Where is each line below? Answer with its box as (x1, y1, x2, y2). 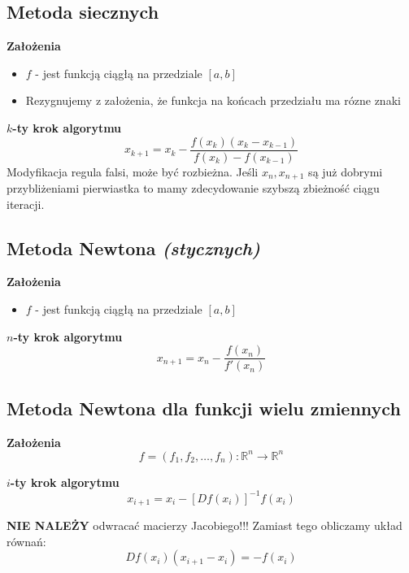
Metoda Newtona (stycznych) (7, 235, 260, 260)
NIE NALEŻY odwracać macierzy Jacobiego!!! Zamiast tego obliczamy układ (7, 517, 402, 534)
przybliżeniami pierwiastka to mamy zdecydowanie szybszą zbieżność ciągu (7, 180, 380, 197)
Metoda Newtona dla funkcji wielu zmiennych (7, 395, 401, 420)
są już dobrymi (308, 163, 383, 180)
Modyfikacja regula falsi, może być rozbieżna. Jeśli (7, 163, 259, 180)
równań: (7, 532, 46, 549)
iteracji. (7, 195, 45, 212)
